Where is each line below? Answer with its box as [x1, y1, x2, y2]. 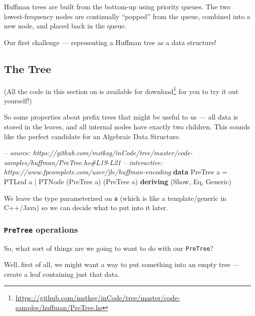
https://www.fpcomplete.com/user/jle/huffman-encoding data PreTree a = [4, 167, 228, 177]
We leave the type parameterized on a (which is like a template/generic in [4, 193, 227, 203]
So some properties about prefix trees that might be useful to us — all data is [4, 112, 238, 122]
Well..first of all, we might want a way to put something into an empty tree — [4, 259, 240, 269]
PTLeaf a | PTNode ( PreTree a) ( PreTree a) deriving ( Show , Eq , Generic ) [4, 176, 231, 186]
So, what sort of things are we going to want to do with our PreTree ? [4, 243, 214, 253]
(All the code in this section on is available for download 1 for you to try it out [4, 84, 239, 96]
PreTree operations [4, 223, 78, 235]
